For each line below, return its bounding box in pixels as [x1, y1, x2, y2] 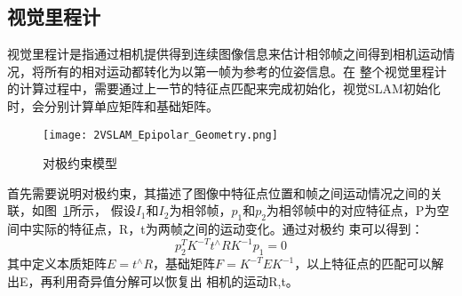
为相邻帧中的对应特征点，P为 [266, 201, 437, 220]
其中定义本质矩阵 [7, 254, 107, 273]
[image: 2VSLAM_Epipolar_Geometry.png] [43, 128, 278, 141]
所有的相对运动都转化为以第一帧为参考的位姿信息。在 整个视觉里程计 [44, 61, 447, 80]
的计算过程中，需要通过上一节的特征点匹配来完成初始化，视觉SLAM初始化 [7, 79, 441, 98]
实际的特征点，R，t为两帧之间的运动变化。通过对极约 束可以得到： [31, 220, 424, 238]
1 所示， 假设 [63, 201, 136, 220]
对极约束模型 [43, 154, 117, 172]
